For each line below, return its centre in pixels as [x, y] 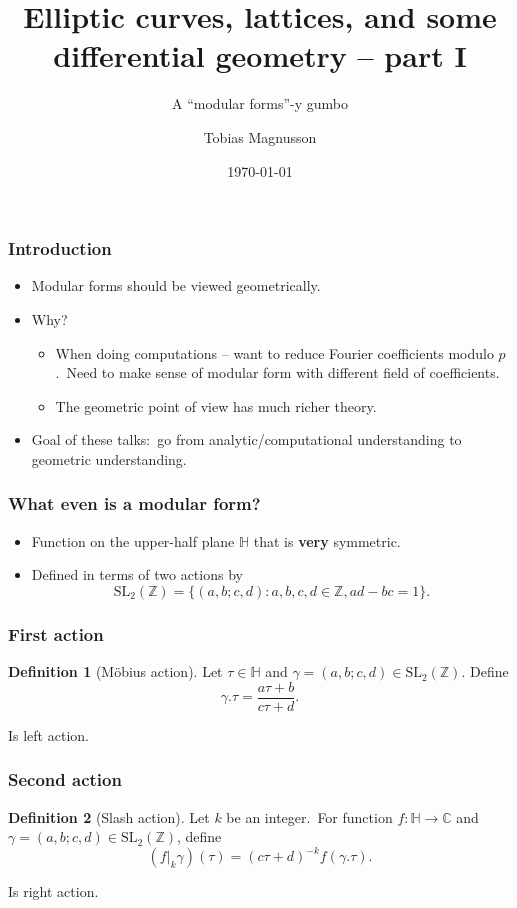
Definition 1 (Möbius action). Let [115, 671]
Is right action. [53, 891]
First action [56, 633]
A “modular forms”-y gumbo [260, 103]
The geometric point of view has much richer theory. [216, 405]
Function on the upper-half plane [133, 540]
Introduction [60, 248]
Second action [65, 779]
